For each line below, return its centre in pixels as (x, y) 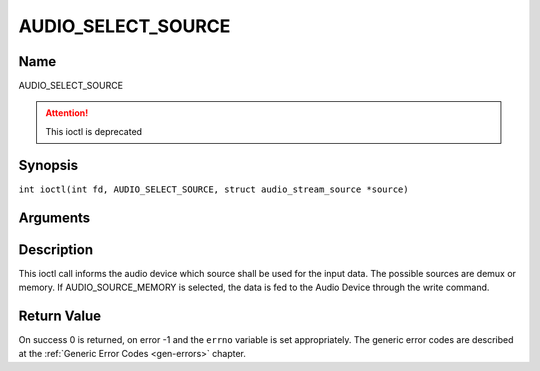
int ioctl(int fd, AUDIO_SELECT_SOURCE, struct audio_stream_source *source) (213, 189)
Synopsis (48, 165)
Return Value (60, 315)
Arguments (54, 217)
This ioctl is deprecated (94, 131)
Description (56, 249)
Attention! (67, 113)
